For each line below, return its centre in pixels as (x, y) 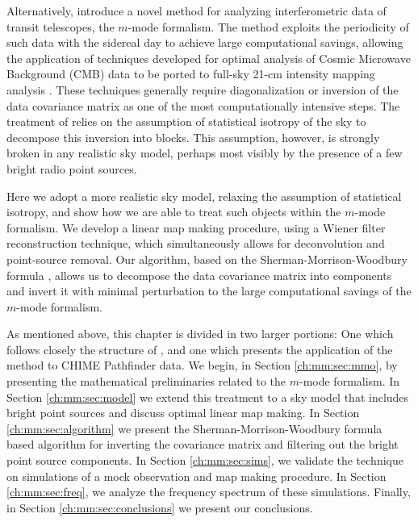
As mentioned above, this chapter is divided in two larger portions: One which (200, 334)
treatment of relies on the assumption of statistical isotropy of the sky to (186, 121)
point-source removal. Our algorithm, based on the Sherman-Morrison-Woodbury (207, 259)
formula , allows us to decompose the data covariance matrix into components (199, 275)
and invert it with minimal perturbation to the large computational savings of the (209, 291)
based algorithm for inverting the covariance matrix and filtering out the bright (203, 444)
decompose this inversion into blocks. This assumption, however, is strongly (193, 137)
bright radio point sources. (72, 168)
